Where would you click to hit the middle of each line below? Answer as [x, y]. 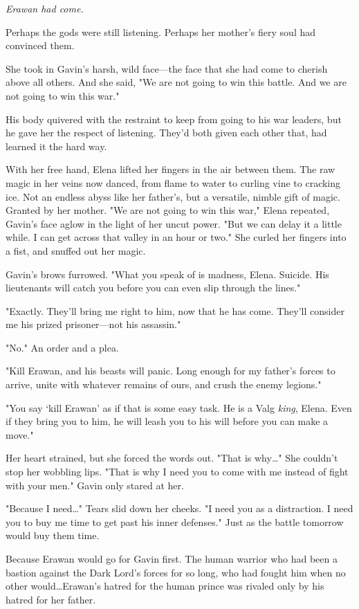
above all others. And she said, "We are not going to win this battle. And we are [176, 82]
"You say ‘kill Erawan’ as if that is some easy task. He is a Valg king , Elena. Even [179, 407]
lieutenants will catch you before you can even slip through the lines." [153, 288]
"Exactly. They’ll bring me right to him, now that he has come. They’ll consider [175, 310]
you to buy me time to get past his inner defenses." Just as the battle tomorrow [175, 521]
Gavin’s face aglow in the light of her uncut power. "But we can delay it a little [174, 223]
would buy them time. [53, 535]
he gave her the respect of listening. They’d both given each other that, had [166, 133]
